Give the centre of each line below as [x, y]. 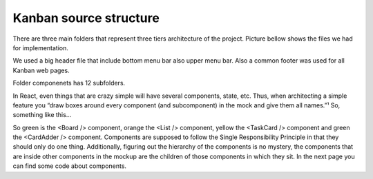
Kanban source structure [86, 18]
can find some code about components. [70, 166]
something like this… [42, 115]
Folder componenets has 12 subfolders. [69, 83]
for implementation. [41, 48]
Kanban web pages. [41, 70]
